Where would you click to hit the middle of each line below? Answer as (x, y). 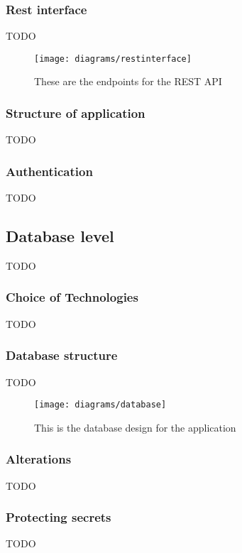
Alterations (39, 459)
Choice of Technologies (72, 297)
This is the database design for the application (135, 427)
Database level (60, 236)
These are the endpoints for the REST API (128, 81)
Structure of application (76, 113)
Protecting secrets (59, 517)
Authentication (49, 171)
